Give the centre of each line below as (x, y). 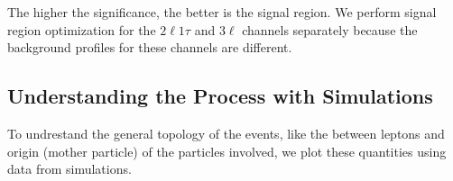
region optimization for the (82, 29)
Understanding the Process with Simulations (220, 96)
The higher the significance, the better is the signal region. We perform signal (222, 12)
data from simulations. (69, 169)
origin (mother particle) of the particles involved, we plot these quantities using (227, 151)
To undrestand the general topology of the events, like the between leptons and (226, 133)
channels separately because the (330, 29)
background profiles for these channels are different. (150, 47)
